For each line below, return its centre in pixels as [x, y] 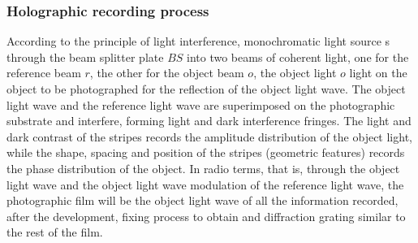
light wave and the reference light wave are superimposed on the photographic [201, 104]
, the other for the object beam [167, 73]
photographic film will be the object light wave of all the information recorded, [203, 200]
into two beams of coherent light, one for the [298, 56]
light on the [378, 73]
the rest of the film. [55, 232]
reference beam [44, 73]
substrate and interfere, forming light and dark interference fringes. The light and [209, 121]
